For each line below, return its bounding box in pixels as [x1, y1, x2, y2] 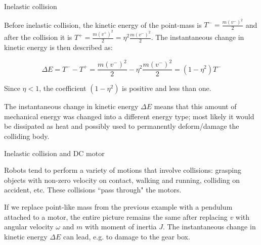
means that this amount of [154, 101, 237, 112]
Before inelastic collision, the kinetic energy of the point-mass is [4, 19, 202, 30]
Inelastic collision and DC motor [4, 148, 105, 158]
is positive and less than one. [122, 83, 211, 93]
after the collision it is [4, 32, 72, 42]
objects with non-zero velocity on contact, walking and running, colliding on [4, 174, 240, 185]
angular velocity [4, 221, 54, 232]
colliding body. [4, 130, 50, 141]
